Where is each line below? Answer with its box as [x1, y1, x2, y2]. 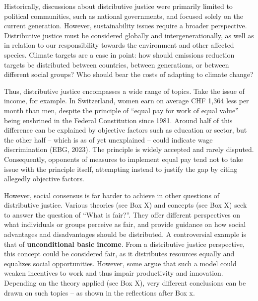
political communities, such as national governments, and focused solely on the [4, 10, 243, 21]
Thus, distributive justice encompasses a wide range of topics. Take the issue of [4, 85, 245, 96]
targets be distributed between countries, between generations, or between [4, 59, 229, 70]
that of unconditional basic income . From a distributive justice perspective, [4, 238, 245, 249]
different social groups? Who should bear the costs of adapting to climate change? [4, 69, 254, 79]
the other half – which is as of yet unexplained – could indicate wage [4, 134, 213, 145]
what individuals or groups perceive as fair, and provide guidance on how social [4, 219, 246, 229]
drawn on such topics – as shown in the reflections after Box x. [4, 287, 195, 298]
